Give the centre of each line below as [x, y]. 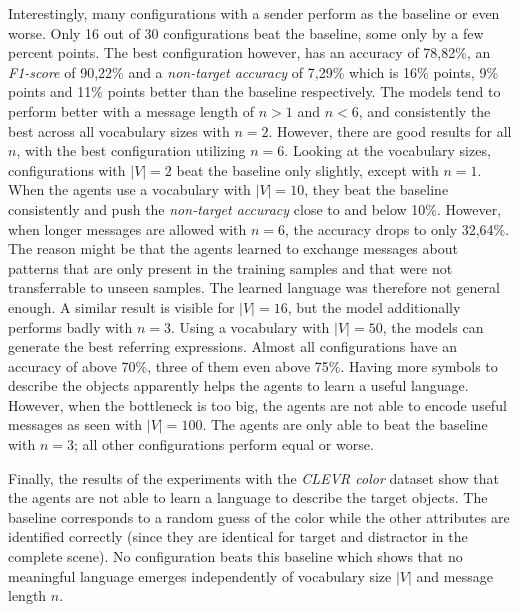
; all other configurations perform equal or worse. [223, 444]
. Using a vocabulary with [250, 326]
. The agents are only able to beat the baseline [345, 424]
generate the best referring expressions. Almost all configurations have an [233, 346]
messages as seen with [75, 424]
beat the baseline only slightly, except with [307, 169]
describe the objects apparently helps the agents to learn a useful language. [238, 385]
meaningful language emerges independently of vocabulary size [200, 575]
